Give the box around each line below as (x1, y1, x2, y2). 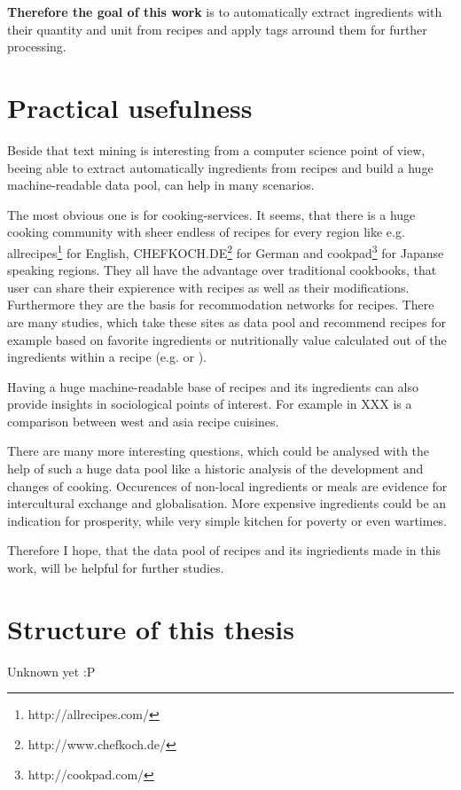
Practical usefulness (7, 89, 253, 125)
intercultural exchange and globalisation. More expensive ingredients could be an (7, 494, 447, 512)
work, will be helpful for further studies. (7, 559, 224, 577)
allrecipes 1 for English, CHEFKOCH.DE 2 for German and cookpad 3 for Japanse (7, 240, 444, 262)
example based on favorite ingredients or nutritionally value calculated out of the (7, 330, 447, 348)
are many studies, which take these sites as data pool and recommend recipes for (7, 312, 446, 331)
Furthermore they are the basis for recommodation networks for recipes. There (7, 295, 434, 314)
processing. (7, 37, 66, 56)
